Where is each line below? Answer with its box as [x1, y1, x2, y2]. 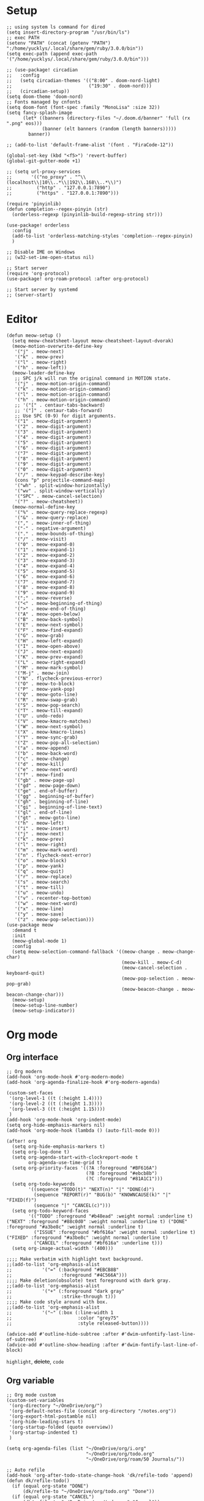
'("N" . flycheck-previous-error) [14, 675, 103, 682]
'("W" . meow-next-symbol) [14, 723, 84, 729]
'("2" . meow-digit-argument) [14, 423, 92, 429]
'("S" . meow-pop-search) [14, 702, 81, 708]
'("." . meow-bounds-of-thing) [14, 530, 95, 536]
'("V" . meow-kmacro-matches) [14, 718, 92, 724]
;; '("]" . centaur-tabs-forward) [14, 407, 103, 413]
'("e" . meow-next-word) [14, 766, 78, 772]
